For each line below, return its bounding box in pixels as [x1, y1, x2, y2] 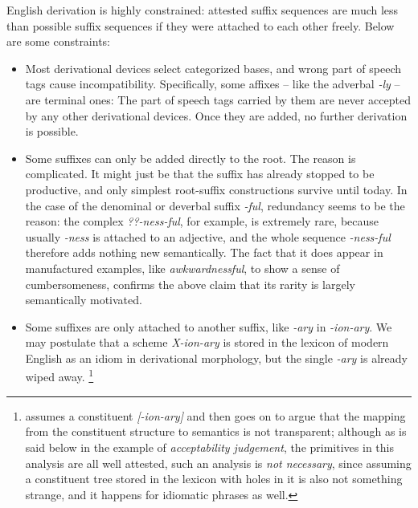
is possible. [25, 123, 79, 140]
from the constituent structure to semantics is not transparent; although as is [25, 423, 407, 440]
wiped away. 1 [25, 366, 94, 385]
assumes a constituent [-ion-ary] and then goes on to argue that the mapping [25, 407, 406, 424]
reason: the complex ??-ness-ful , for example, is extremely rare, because [25, 213, 379, 230]
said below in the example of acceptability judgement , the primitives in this [25, 438, 394, 455]
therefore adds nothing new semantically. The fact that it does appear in [25, 244, 383, 261]
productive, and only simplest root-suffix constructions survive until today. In [25, 181, 408, 197]
